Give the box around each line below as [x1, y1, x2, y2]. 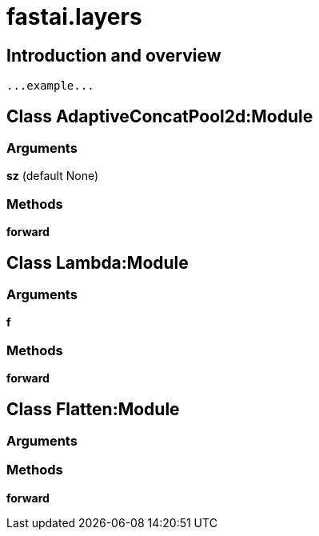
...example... [6, 79, 94, 93]
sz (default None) [6, 169, 99, 183]
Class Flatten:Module [6, 398, 180, 419]
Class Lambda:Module [6, 252, 189, 273]
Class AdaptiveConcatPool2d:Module [6, 106, 313, 126]
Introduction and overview [6, 45, 221, 66]
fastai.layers [6, 3, 142, 30]
